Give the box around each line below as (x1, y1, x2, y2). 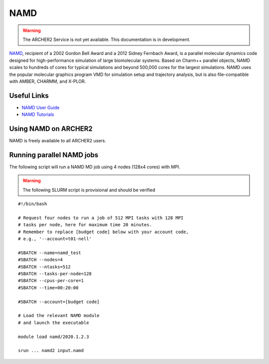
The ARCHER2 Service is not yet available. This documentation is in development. (22, 36, 191, 42)
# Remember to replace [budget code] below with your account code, (18, 229, 189, 235)
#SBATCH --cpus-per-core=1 (18, 278, 84, 284)
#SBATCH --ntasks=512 (18, 264, 71, 270)
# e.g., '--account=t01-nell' (18, 236, 92, 242)
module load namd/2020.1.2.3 (18, 334, 89, 340)
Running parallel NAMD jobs (9, 150, 99, 159)
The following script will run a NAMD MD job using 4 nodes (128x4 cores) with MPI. (9, 164, 180, 170)
